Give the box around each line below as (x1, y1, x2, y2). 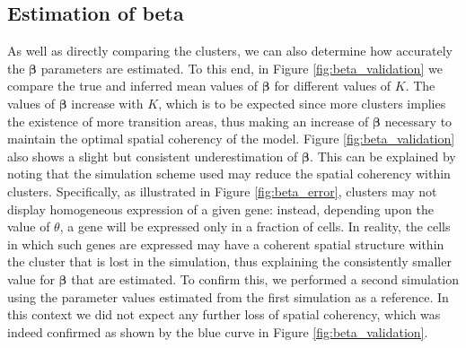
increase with (71, 93, 144, 112)
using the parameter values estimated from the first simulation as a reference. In (7, 287, 449, 306)
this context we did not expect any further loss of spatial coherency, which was (7, 305, 441, 324)
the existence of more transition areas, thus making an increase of (7, 111, 369, 130)
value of (7, 217, 50, 236)
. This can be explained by (310, 146, 456, 165)
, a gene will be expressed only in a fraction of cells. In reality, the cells (59, 217, 451, 236)
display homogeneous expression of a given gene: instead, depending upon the (7, 199, 434, 218)
